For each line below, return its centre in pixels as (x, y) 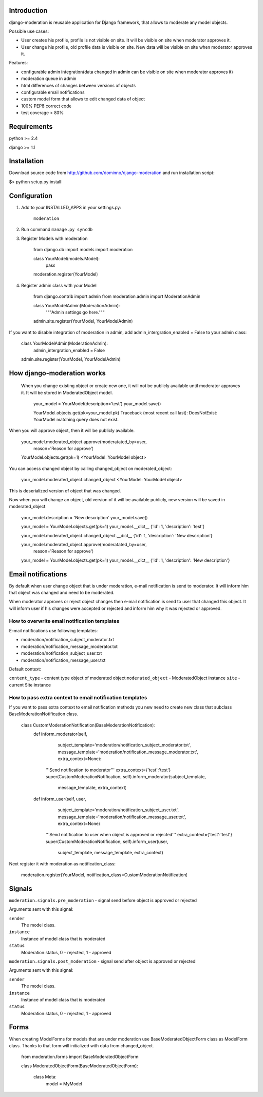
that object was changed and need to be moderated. (62, 593)
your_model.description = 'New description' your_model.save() (85, 517)
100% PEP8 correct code (46, 106)
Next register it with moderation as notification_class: (62, 863)
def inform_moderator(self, (60, 734)
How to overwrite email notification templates (64, 621)
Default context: (25, 669)
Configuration (31, 196)
